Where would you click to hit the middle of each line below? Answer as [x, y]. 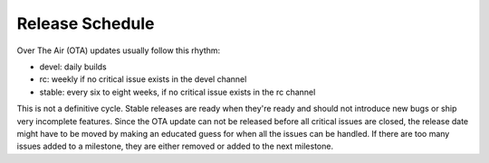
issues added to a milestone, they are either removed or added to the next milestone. [175, 146]
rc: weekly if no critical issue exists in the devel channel [143, 79]
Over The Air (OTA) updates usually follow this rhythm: [119, 50]
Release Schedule [86, 23]
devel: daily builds [73, 67]
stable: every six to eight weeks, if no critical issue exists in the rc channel [177, 92]
